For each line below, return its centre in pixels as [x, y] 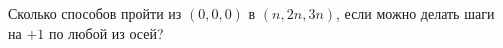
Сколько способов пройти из [95, 13]
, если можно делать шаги [415, 13]
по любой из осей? [106, 32]
